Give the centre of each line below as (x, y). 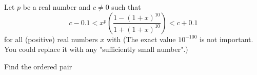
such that (126, 7)
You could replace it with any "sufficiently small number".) (96, 49)
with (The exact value (141, 39)
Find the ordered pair (38, 66)
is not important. (226, 39)
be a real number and (57, 7)
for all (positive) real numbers (51, 39)
